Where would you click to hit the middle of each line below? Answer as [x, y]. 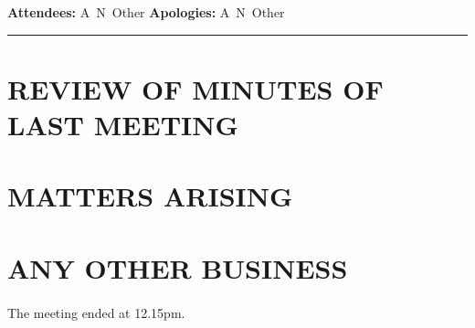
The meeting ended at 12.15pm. [96, 312]
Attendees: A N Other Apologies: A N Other [146, 12]
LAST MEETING [123, 124]
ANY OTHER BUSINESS [178, 267]
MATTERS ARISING [150, 196]
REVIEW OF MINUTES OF [195, 88]
